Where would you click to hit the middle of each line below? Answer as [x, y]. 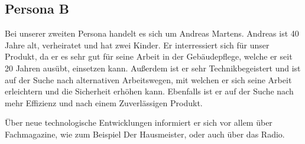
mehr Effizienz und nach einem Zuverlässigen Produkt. [104, 102]
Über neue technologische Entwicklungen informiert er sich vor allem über [139, 122]
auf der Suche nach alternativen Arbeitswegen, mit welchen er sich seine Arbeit [148, 79]
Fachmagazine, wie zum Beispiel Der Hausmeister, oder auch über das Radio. [145, 134]
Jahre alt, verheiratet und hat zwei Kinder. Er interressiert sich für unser [137, 45]
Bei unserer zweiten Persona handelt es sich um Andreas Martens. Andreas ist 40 [152, 33]
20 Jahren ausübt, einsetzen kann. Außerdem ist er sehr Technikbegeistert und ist [153, 68]
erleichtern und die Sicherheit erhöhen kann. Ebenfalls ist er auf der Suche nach [149, 91]
